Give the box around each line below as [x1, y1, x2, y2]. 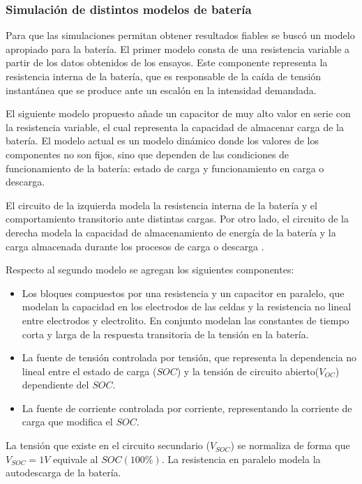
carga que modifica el [22, 414, 113, 429]
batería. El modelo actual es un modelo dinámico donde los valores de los [6, 133, 319, 148]
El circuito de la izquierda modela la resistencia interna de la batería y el [6, 197, 317, 212]
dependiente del [22, 377, 89, 392]
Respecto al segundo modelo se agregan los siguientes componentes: [6, 262, 294, 277]
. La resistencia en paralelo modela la [161, 451, 321, 466]
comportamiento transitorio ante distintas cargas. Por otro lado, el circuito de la [6, 211, 349, 226]
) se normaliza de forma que [230, 438, 350, 453]
